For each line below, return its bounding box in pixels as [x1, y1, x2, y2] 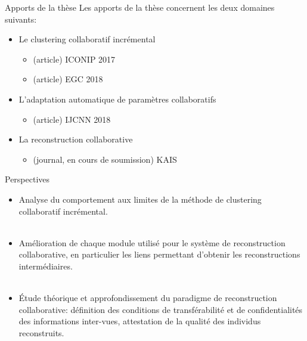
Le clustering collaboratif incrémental [18, 33, 156, 45]
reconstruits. [18, 326, 64, 339]
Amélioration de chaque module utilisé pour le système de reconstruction [18, 236, 286, 249]
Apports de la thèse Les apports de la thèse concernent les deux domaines [5, 1, 275, 13]
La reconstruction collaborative [18, 133, 133, 145]
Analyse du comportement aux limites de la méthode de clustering [18, 193, 262, 205]
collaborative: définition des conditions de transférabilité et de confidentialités [18, 303, 303, 315]
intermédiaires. [18, 259, 73, 272]
